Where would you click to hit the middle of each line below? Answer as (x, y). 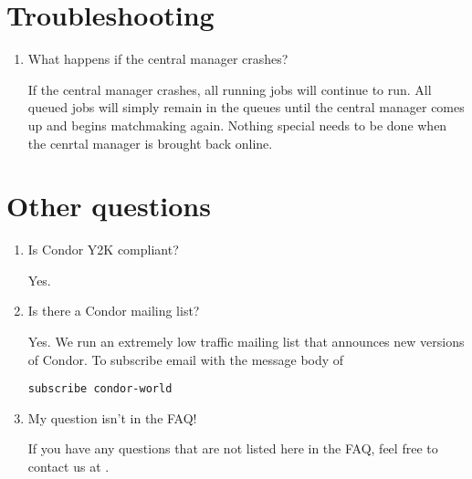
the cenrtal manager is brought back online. (150, 143)
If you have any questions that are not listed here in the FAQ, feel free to (233, 448)
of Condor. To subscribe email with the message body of (186, 359)
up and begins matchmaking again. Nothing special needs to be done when (237, 125)
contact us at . (68, 467)
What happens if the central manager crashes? (158, 59)
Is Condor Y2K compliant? (103, 250)
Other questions (109, 206)
